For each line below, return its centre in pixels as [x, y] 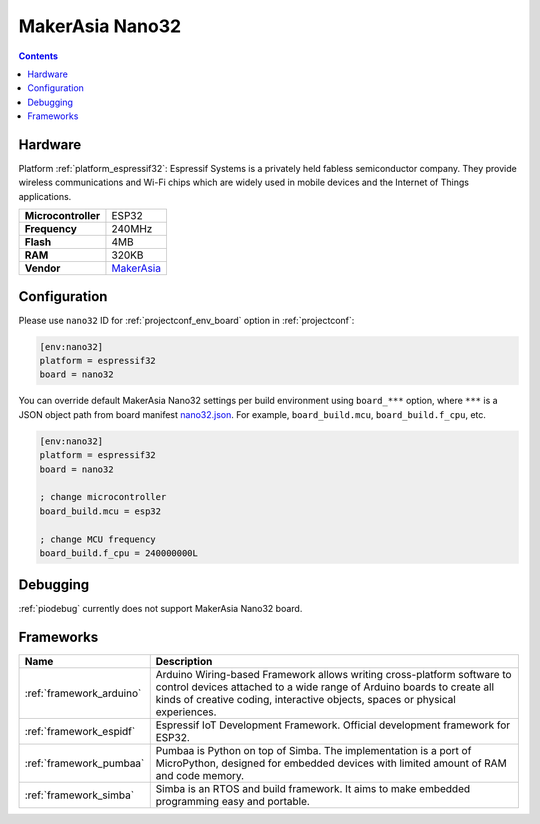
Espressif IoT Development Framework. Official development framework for [333, 725]
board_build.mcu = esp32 [100, 511]
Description [184, 662]
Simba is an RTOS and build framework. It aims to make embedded [313, 789]
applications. [45, 196]
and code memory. [200, 776]
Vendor [42, 268]
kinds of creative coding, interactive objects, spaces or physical [306, 700]
